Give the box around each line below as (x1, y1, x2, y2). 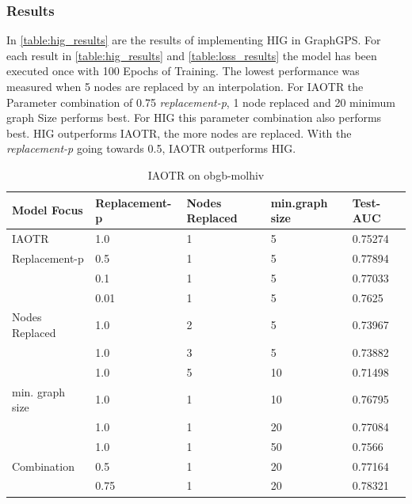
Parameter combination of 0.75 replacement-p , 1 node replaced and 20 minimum (6, 93, 395, 110)
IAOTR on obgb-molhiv (147, 166, 265, 183)
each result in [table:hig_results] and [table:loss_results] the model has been (6, 47, 377, 63)
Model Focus (12, 202, 83, 218)
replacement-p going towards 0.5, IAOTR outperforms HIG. (6, 140, 296, 157)
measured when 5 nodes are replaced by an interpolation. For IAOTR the (6, 78, 364, 94)
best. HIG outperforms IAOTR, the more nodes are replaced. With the (6, 124, 352, 141)
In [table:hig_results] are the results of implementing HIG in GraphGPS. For (6, 32, 381, 48)
